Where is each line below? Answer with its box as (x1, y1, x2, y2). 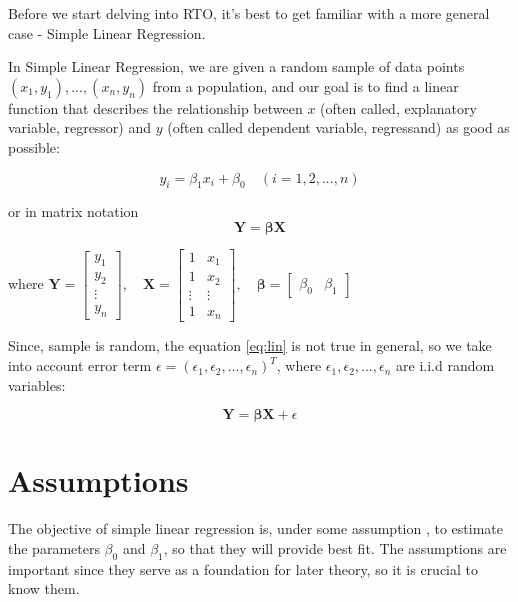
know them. (8, 578, 80, 599)
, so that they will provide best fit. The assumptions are (163, 537, 507, 558)
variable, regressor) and (8, 117, 152, 138)
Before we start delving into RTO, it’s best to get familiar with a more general (8, 3, 490, 23)
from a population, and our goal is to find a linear (152, 75, 459, 96)
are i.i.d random (396, 355, 495, 376)
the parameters (8, 537, 100, 558)
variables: (8, 374, 66, 395)
